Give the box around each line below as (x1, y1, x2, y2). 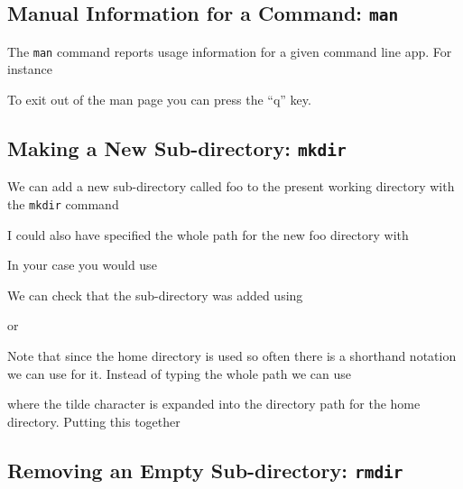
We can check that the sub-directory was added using (7, 285, 303, 304)
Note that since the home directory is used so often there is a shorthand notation (7, 346, 457, 365)
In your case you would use (7, 255, 157, 274)
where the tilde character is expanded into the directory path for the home (7, 394, 421, 413)
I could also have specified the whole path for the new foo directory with (7, 225, 409, 244)
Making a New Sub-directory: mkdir (7, 134, 347, 162)
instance (7, 60, 52, 78)
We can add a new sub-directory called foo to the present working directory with (7, 177, 455, 196)
